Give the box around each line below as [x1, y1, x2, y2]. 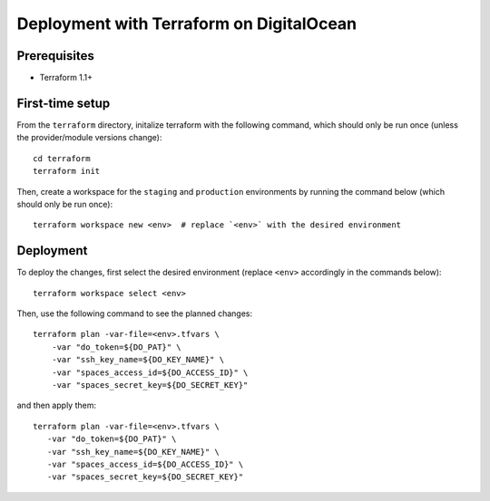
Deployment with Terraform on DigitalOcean [16, 14, 358, 34]
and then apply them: [16, 400, 97, 411]
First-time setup [16, 95, 111, 111]
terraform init [33, 166, 101, 177]
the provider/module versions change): [16, 132, 162, 143]
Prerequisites [16, 48, 94, 63]
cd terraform [33, 153, 91, 163]
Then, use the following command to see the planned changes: [16, 308, 253, 319]
